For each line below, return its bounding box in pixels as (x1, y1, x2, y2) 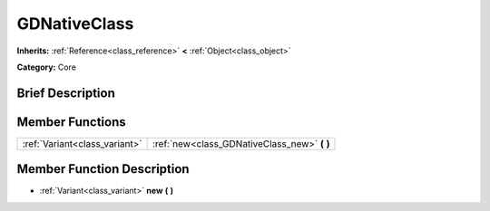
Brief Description (16, 85, 115, 101)
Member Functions (16, 114, 126, 129)
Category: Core (16, 62, 77, 72)
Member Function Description (16, 161, 190, 177)
